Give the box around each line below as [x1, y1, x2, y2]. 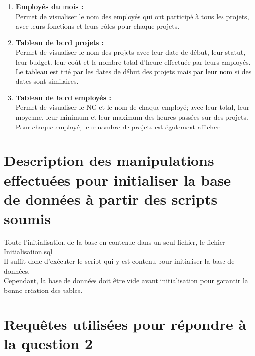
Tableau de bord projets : [15, 37, 104, 47]
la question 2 [4, 333, 93, 353]
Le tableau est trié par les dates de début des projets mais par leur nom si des [15, 66, 252, 76]
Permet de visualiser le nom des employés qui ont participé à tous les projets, [15, 11, 249, 21]
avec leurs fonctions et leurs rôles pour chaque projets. [15, 21, 180, 31]
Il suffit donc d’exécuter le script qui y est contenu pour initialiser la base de [4, 256, 235, 266]
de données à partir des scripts [4, 189, 218, 209]
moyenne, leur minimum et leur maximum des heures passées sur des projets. [15, 111, 248, 122]
